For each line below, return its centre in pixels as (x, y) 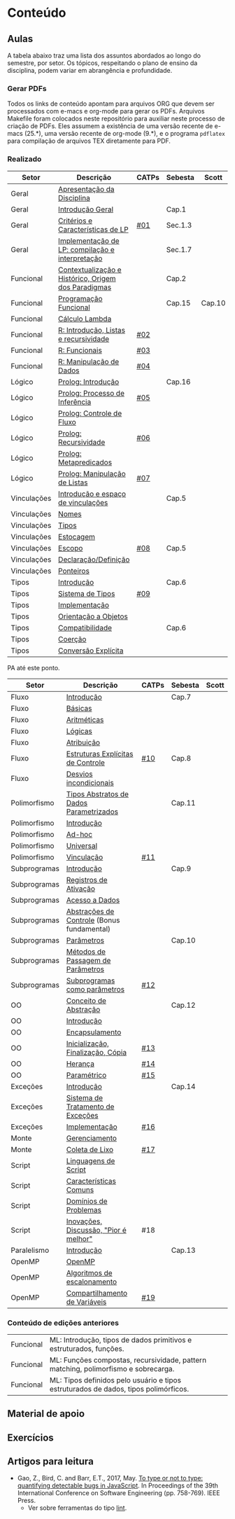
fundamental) (88, 929)
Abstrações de (90, 911)
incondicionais (90, 782)
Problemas (84, 1209)
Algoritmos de (90, 1272)
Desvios (79, 774)
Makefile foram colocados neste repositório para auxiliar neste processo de (116, 119)
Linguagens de (91, 1160)
